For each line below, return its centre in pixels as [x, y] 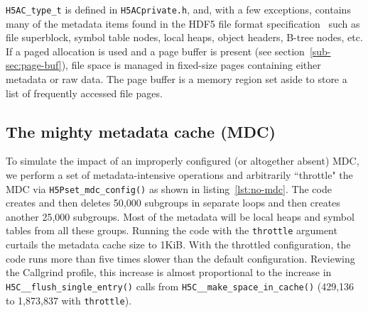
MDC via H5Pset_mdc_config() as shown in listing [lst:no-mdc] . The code [169, 188]
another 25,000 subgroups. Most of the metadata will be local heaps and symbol [180, 216]
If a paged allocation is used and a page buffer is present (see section [155, 51]
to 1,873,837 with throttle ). [69, 300]
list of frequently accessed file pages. [84, 93]
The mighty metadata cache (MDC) [141, 131]
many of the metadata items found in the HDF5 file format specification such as [183, 23]
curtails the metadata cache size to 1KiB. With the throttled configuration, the [178, 245]
